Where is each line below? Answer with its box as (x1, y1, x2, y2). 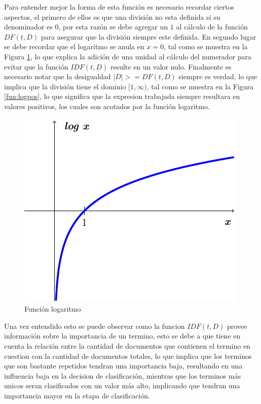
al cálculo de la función (176, 21, 248, 32)
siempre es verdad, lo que (178, 71, 257, 82)
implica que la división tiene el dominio (4, 81, 126, 91)
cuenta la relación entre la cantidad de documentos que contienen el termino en (4, 340, 250, 351)
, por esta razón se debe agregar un (58, 21, 168, 32)
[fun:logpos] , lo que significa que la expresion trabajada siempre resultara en (4, 91, 240, 102)
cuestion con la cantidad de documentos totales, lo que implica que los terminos (4, 350, 252, 361)
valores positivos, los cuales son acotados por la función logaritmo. (4, 100, 210, 111)
